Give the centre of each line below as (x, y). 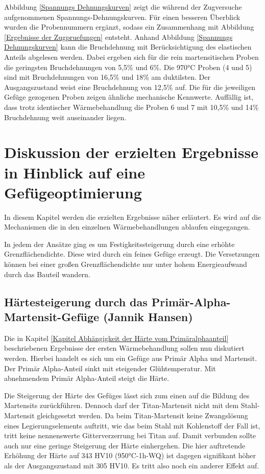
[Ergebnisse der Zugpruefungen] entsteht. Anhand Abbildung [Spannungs (118, 37)
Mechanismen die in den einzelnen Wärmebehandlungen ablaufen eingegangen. (127, 227)
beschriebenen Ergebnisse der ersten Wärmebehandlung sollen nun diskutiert (124, 348)
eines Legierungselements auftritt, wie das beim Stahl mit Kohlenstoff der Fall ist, (132, 425)
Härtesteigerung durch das (76, 301)
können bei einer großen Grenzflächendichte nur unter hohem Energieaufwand (126, 264)
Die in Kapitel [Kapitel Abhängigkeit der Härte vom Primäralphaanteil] (116, 338)
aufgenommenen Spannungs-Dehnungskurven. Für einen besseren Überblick (122, 17)
